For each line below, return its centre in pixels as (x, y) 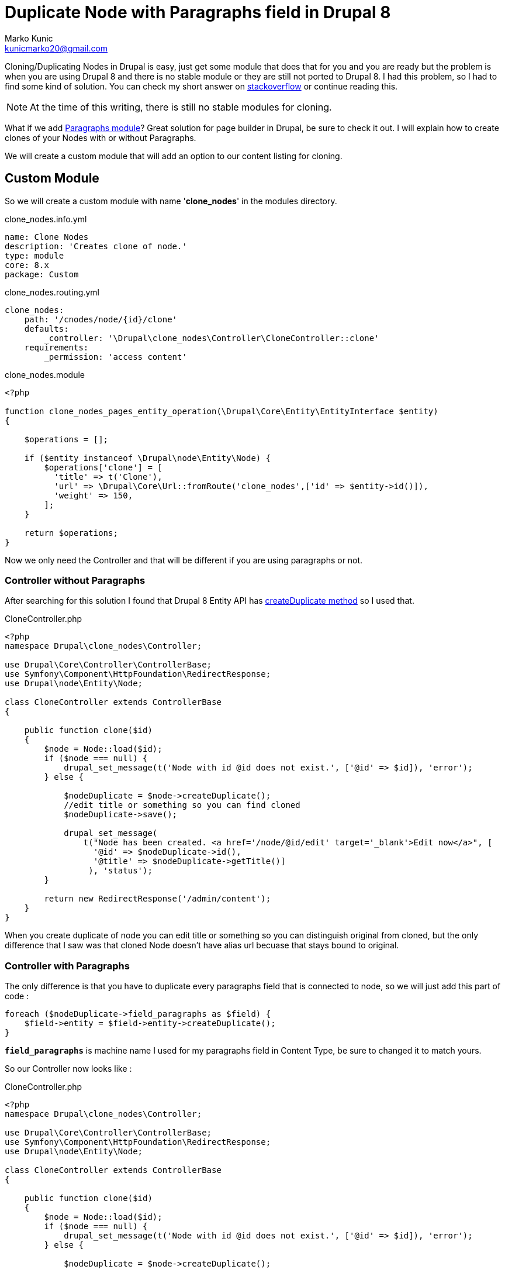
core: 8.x (27, 265)
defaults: (46, 328)
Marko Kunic (29, 38)
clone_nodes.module (45, 374)
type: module (34, 255)
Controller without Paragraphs (75, 580)
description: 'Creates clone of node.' (96, 246)
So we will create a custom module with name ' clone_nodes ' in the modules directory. (171, 201)
